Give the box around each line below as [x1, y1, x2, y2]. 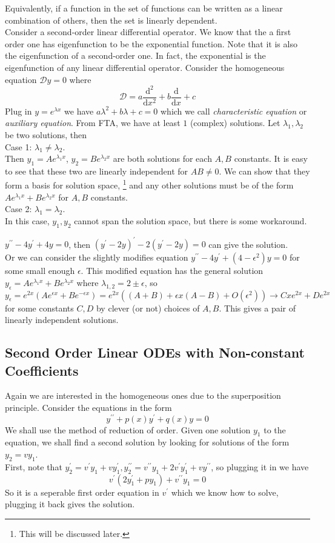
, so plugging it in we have [211, 460, 309, 473]
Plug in [5, 104, 32, 117]
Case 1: [5, 140, 32, 153]
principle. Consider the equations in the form [5, 401, 172, 413]
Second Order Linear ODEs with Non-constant [5, 343, 305, 362]
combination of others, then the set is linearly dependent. [5, 13, 217, 26]
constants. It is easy [234, 152, 308, 165]
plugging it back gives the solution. [5, 498, 135, 510]
